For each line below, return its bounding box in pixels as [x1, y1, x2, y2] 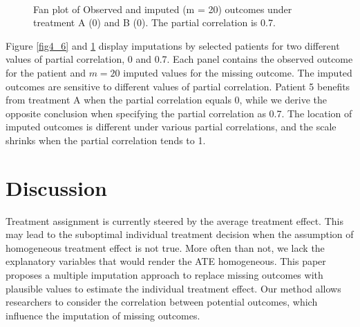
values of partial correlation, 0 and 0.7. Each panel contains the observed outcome [6, 52, 353, 66]
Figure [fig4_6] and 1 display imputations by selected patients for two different [6, 38, 340, 52]
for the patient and [6, 65, 86, 79]
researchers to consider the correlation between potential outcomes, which [6, 295, 318, 309]
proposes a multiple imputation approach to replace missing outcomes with [6, 268, 323, 282]
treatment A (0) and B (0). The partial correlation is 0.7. [33, 15, 276, 30]
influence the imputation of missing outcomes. [6, 308, 200, 322]
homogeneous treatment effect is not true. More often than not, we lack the [6, 240, 325, 255]
